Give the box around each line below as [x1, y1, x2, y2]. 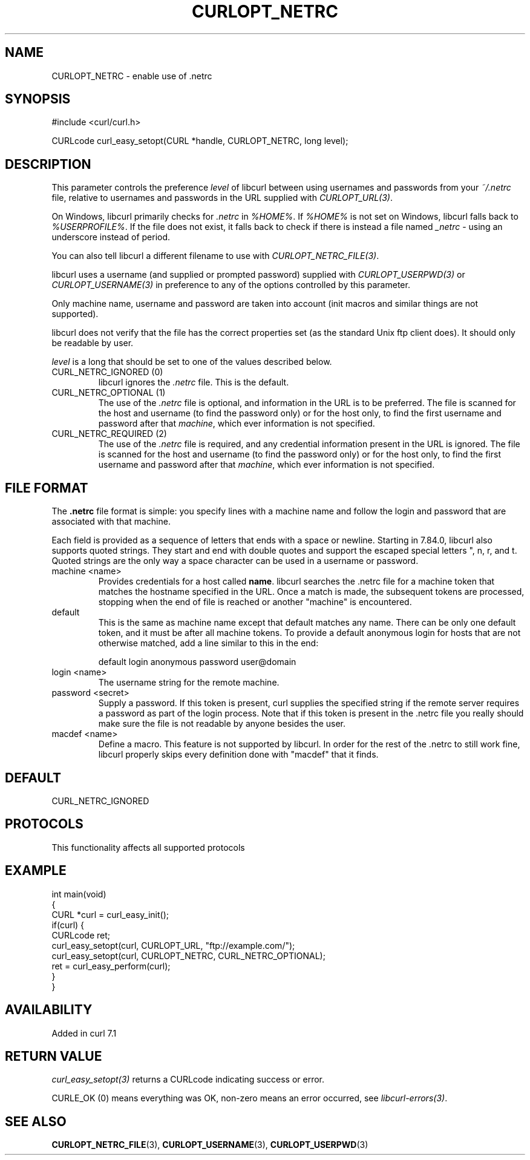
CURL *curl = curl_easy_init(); [51, 909, 169, 920]
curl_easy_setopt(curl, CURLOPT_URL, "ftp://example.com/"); [51, 940, 295, 951]
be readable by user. [51, 338, 134, 349]
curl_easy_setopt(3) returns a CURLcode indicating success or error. [51, 1074, 325, 1085]
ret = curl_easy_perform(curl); [51, 960, 171, 971]
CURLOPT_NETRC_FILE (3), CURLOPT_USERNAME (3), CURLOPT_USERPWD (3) [51, 1139, 368, 1150]
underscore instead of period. [51, 232, 171, 243]
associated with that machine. [51, 516, 171, 527]
